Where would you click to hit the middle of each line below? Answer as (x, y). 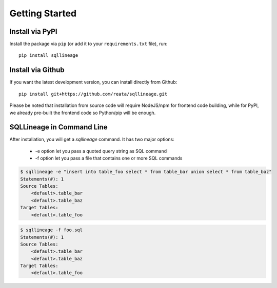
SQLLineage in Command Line (58, 127)
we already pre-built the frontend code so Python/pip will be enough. (83, 113)
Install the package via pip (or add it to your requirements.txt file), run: (88, 44)
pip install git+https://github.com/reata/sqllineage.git (93, 94)
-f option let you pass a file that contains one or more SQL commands (109, 158)
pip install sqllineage (48, 56)
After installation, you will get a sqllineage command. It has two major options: (92, 139)
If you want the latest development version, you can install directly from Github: (93, 82)
